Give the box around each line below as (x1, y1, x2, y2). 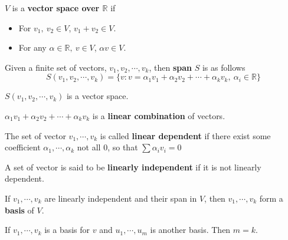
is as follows (202, 61, 246, 73)
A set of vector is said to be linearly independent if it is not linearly (5, 160, 261, 173)
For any (18, 41, 47, 54)
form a (259, 192, 283, 204)
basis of (5, 203, 34, 216)
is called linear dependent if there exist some (100, 129, 271, 142)
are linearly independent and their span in (44, 192, 197, 204)
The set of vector (5, 129, 66, 142)
